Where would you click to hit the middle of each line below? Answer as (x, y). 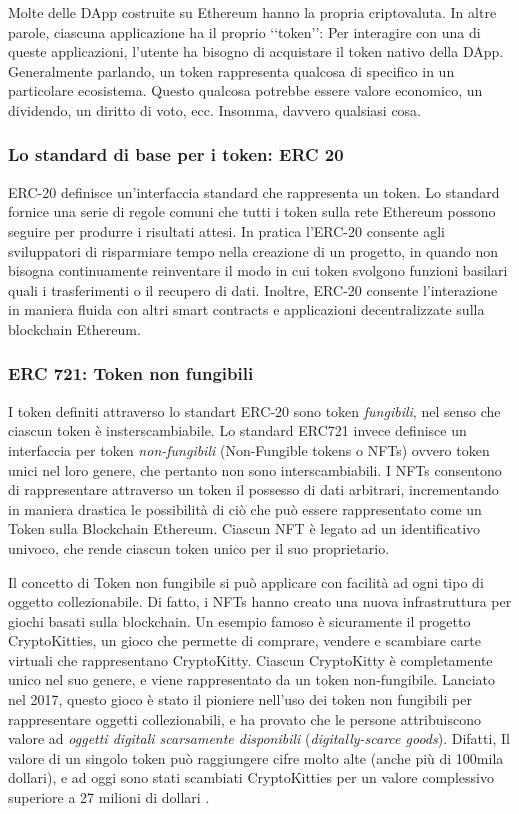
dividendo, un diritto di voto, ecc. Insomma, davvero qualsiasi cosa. (215, 109)
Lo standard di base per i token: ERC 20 (176, 154)
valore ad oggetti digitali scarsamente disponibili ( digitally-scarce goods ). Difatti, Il (259, 738)
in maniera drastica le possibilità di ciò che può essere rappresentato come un (245, 508)
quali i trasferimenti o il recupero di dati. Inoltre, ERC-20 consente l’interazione (253, 289)
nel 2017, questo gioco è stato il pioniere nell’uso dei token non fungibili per (240, 699)
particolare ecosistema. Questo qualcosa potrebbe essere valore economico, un (245, 90)
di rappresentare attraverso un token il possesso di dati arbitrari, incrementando (253, 489)
